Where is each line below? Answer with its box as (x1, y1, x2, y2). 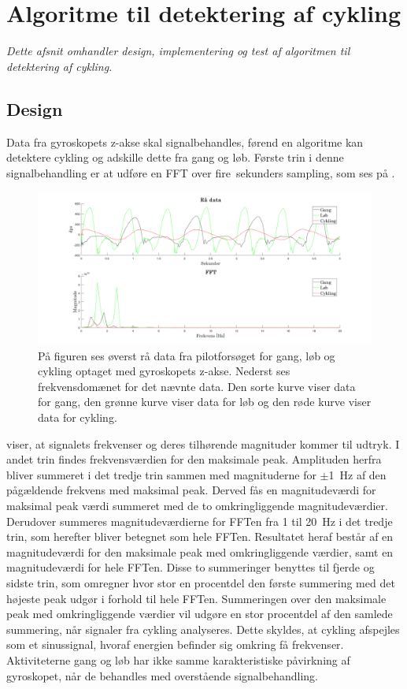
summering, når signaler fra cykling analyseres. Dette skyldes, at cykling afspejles (6, 620, 400, 637)
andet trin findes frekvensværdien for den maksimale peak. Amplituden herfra (6, 451, 382, 467)
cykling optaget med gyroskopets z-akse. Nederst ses (38, 363, 290, 379)
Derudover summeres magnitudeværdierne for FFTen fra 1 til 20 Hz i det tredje (6, 512, 393, 529)
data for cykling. (38, 409, 117, 426)
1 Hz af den (328, 466, 387, 482)
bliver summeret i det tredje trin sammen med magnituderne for (6, 466, 316, 482)
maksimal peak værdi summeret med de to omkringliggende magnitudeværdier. (6, 497, 388, 514)
